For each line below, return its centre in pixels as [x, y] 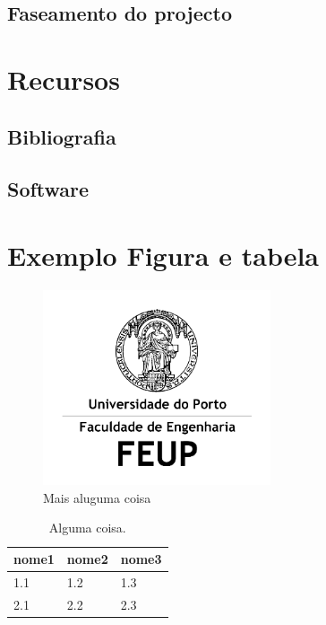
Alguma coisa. [87, 528]
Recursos [64, 79]
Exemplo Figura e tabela [163, 255]
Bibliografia [62, 136]
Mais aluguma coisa [97, 497]
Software [48, 189]
